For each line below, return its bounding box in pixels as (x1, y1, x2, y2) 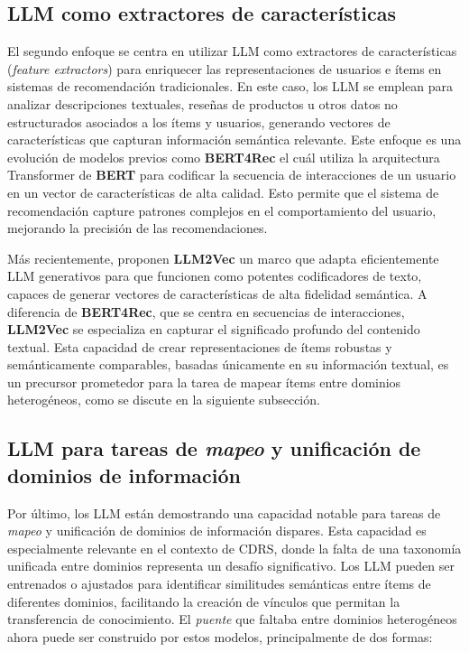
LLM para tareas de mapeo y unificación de (7, 434, 421, 462)
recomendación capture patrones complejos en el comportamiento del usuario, (7, 200, 437, 219)
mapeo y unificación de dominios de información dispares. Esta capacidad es (7, 521, 427, 540)
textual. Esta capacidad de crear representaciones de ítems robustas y (7, 337, 392, 356)
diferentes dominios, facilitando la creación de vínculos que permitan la (7, 591, 400, 610)
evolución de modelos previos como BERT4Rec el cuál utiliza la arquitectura (7, 147, 440, 166)
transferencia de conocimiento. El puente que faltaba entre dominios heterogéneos (7, 610, 457, 629)
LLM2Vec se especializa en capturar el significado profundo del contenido (7, 320, 420, 339)
